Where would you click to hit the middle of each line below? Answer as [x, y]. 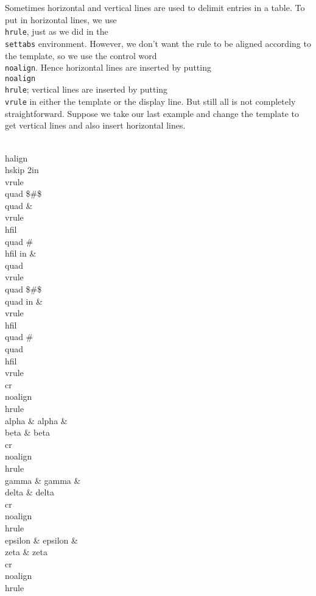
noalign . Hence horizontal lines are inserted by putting [108, 67]
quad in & [24, 301]
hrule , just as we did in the [57, 31]
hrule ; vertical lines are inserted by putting [86, 89]
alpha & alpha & [36, 420]
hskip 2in [22, 170]
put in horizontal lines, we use [61, 19]
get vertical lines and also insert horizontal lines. [95, 125]
